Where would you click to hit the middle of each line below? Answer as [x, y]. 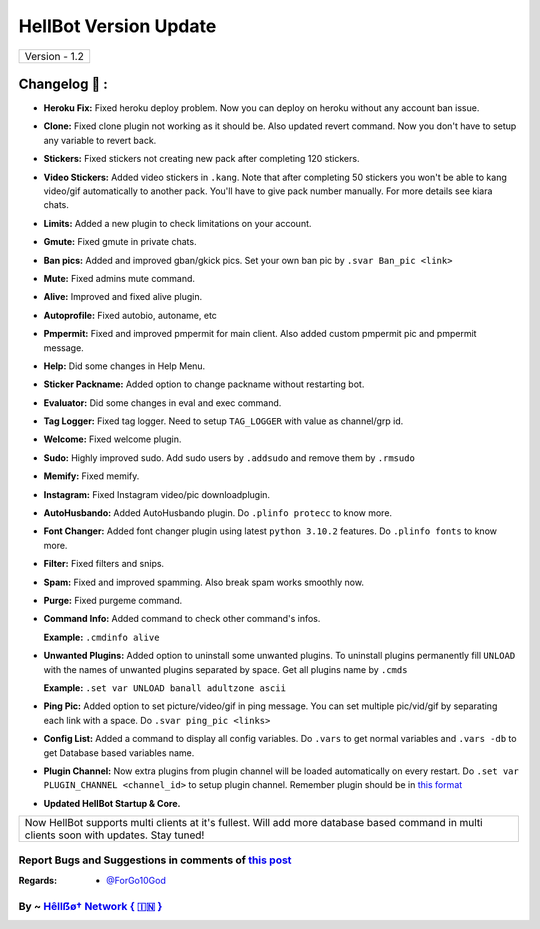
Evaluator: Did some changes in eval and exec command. [162, 402]
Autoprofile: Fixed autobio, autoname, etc [130, 315]
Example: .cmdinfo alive [101, 637]
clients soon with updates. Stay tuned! [114, 835]
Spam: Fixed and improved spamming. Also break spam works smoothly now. [204, 582]
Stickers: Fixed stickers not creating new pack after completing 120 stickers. [201, 159]
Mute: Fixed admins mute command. [119, 278]
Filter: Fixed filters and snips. [104, 564]
